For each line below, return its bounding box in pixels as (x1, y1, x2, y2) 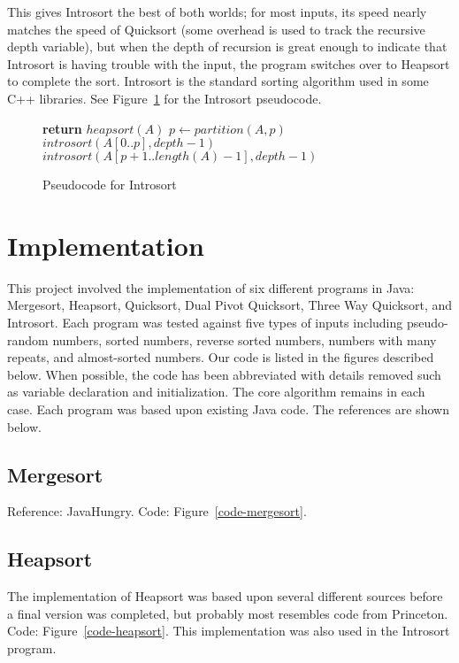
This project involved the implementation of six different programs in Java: (7, 278, 415, 297)
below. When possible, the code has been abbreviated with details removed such (7, 365, 441, 383)
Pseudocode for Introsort (42, 175, 177, 194)
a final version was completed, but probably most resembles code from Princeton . (7, 604, 448, 622)
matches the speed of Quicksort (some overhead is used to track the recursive (7, 19, 425, 38)
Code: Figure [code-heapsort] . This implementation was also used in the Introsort (7, 621, 450, 640)
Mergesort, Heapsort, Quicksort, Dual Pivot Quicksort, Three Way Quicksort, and (7, 296, 453, 314)
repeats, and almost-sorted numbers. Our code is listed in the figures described (7, 348, 434, 366)
